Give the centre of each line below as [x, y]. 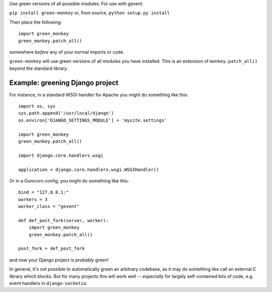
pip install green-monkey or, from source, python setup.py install [89, 13]
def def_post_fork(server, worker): [63, 220]
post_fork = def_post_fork [52, 249]
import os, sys [37, 106]
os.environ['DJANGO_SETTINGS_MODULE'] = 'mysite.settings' [93, 120]
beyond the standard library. [39, 68]
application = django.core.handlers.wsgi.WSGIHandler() [89, 169]
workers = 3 [33, 199]
